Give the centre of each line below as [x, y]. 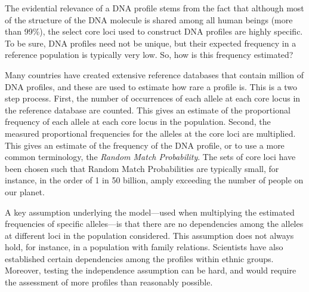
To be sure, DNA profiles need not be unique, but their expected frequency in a [151, 43]
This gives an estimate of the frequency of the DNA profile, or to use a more [145, 145]
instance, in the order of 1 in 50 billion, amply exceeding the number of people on [154, 180]
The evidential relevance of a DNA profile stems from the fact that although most [154, 8]
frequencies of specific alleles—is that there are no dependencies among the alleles [154, 224]
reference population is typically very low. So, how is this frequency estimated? [149, 55]
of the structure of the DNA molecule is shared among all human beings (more [149, 19]
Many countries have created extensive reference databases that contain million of [154, 74]
